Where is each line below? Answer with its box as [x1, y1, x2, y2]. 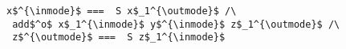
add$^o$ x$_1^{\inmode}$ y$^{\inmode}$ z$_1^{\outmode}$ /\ [12, 18, 340, 30]
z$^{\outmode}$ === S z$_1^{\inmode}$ [12, 32, 226, 43]
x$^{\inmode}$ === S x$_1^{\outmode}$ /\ [6, 6, 237, 17]
